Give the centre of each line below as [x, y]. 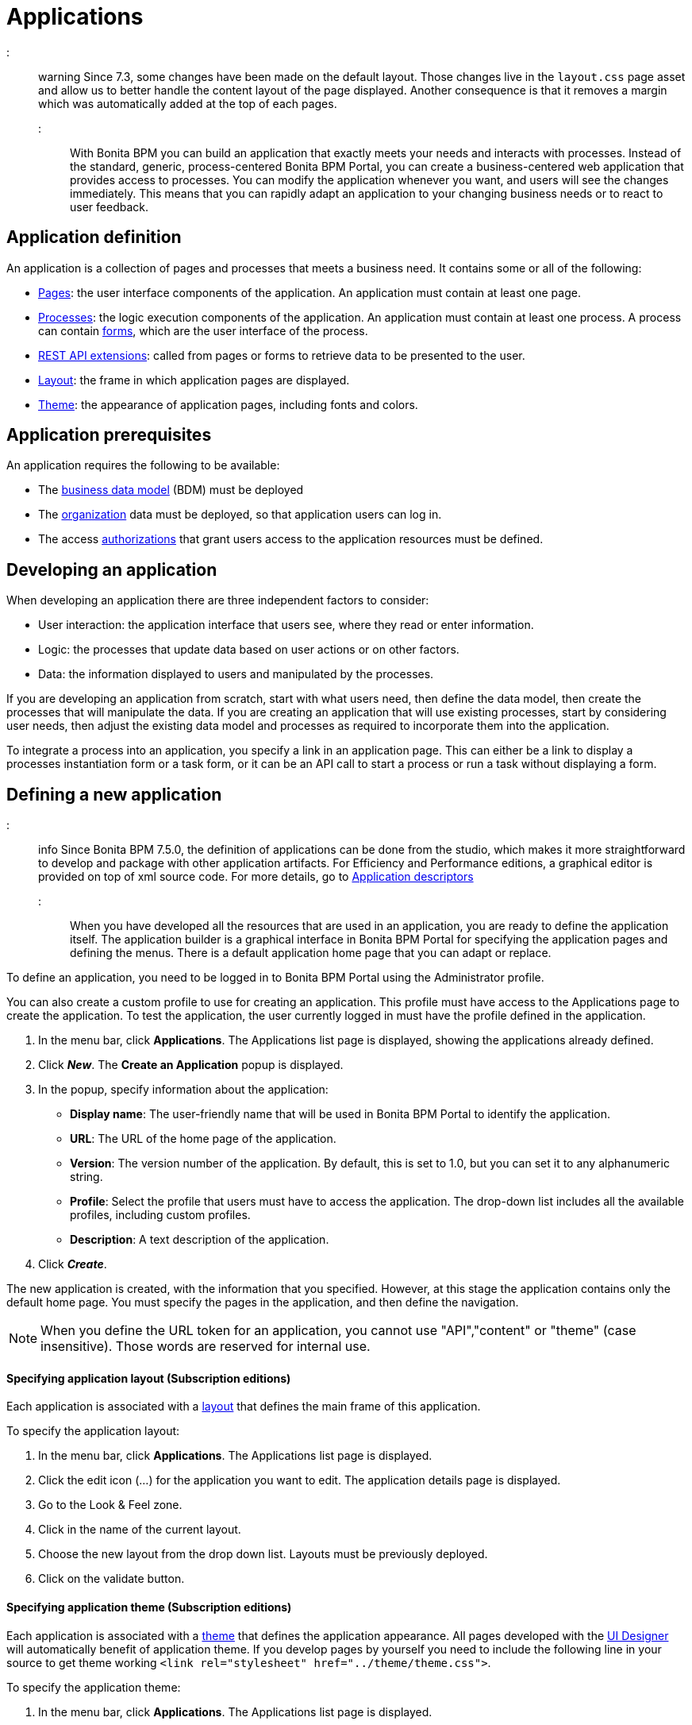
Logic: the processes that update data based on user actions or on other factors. [249, 650]
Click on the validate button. [111, 1579]
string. [86, 1177]
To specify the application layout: [93, 1431]
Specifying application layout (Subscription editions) [149, 1378]
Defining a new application [114, 794]
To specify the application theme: [94, 1687]
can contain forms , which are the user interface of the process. [203, 330]
